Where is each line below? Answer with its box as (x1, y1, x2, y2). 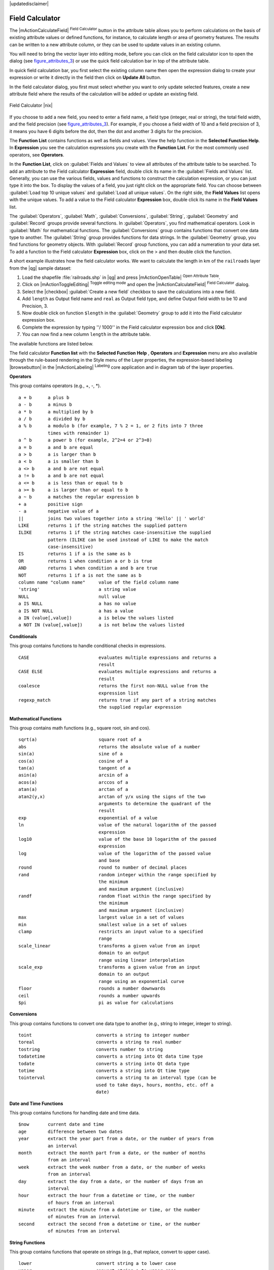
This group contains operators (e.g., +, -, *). (9, 383, 101, 389)
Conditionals (9, 633, 38, 640)
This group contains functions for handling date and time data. (9, 1109, 140, 1116)
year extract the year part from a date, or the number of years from (18, 1136, 214, 1141)
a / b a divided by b (18, 416, 86, 422)
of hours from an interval (47, 1199, 115, 1205)
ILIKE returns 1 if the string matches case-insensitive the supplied (18, 530, 211, 535)
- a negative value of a (18, 509, 99, 514)
